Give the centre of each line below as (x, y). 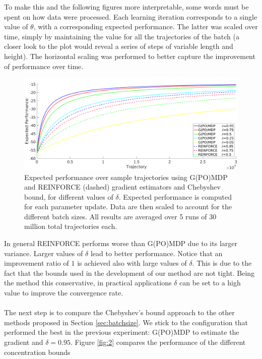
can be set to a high (210, 283)
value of (16, 26)
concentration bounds (37, 352)
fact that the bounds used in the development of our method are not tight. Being (129, 273)
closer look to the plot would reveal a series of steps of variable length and (119, 46)
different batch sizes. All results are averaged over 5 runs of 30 (120, 216)
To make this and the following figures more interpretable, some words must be (126, 7)
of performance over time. (44, 66)
